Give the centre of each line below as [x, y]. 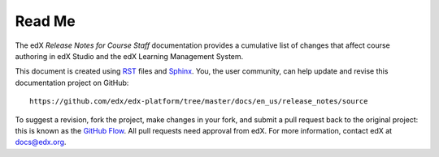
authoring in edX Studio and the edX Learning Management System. [129, 56]
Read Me [46, 21]
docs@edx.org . [41, 142]
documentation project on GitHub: [72, 83]
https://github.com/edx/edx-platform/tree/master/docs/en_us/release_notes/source [199, 102]
